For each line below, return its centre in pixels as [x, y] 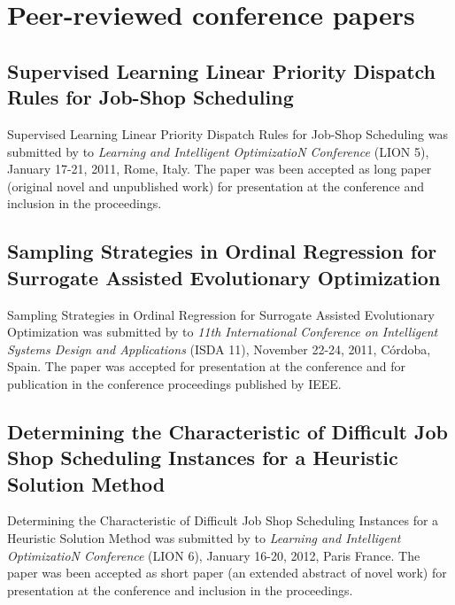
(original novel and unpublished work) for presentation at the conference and [216, 186]
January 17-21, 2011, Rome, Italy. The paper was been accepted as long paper [220, 169]
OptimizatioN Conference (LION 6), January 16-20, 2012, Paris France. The [214, 555]
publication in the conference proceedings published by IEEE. [174, 383]
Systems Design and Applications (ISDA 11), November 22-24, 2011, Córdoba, [219, 349]
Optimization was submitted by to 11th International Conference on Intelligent [223, 332]
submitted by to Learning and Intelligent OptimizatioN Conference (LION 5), [218, 151]
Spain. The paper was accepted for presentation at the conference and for [206, 366]
